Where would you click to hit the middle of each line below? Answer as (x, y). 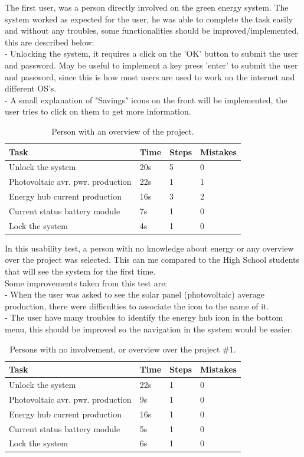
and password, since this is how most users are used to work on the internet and (150, 76)
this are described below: (50, 42)
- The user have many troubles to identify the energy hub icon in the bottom (144, 317)
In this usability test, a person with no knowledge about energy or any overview (149, 248)
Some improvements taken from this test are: (86, 283)
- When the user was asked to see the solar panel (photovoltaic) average (135, 294)
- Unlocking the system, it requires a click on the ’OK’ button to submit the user (151, 53)
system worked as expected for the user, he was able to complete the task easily (149, 19)
